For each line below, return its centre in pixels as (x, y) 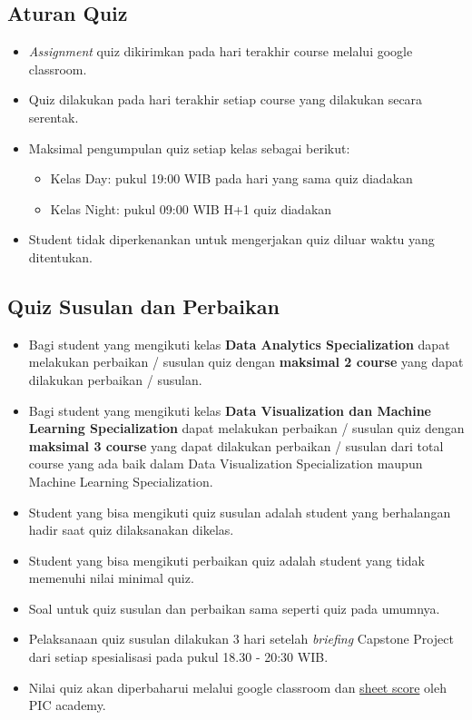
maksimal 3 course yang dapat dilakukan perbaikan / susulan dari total (236, 445)
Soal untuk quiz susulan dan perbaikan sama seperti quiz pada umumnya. (234, 608)
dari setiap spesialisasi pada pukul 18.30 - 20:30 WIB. (178, 657)
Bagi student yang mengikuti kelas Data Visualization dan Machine (230, 410)
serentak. (54, 117)
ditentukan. (60, 256)
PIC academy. (67, 705)
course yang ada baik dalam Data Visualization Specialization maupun (226, 464)
